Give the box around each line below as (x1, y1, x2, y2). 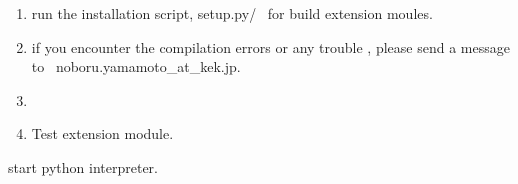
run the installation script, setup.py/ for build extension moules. (31, 3, 433, 23)
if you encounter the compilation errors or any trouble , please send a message (31, 36, 510, 57)
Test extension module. (31, 123, 174, 144)
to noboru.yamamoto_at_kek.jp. (31, 56, 241, 77)
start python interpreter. (8, 156, 158, 177)
